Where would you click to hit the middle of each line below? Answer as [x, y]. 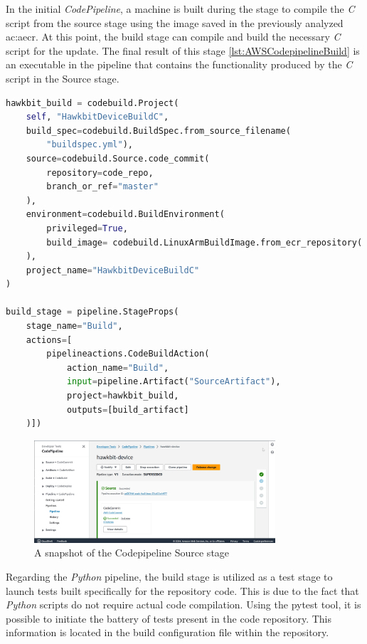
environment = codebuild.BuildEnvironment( [125, 215]
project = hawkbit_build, [123, 396]
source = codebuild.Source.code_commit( [118, 158]
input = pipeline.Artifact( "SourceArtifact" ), [174, 382]
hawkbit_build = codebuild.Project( [92, 103]
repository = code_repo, [100, 173]
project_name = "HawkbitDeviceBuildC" [113, 270]
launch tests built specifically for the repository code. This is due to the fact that [182, 590]
